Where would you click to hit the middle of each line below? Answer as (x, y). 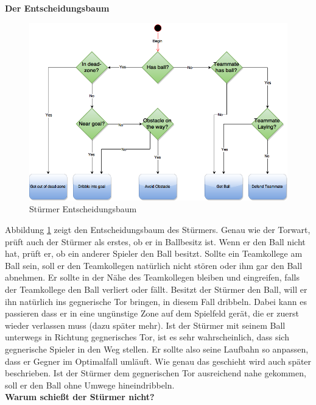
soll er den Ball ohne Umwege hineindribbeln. (90, 385)
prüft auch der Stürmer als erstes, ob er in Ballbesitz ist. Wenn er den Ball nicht (155, 241)
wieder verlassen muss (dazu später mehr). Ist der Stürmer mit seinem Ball (145, 325)
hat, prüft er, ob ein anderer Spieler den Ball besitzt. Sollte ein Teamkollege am (154, 253)
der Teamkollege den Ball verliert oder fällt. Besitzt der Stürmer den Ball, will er (156, 289)
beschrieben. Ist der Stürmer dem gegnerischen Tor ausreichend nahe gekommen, (156, 373)
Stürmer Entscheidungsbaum (83, 209)
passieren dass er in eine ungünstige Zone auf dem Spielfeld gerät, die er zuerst (152, 313)
